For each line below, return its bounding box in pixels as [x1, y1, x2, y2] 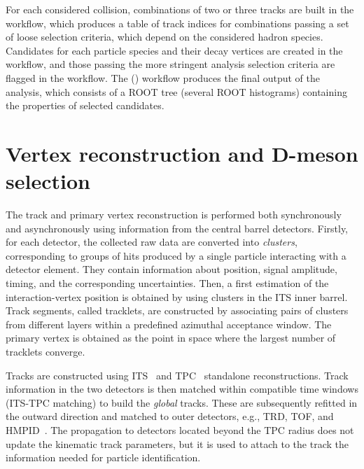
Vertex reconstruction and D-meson [6, 139, 358, 167]
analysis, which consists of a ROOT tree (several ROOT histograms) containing [6, 84, 347, 99]
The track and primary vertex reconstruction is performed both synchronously [6, 207, 342, 222]
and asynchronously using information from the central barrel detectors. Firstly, [6, 220, 349, 235]
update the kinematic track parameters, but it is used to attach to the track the [6, 436, 349, 451]
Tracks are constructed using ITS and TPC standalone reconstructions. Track [6, 367, 349, 382]
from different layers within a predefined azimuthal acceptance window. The [6, 316, 332, 331]
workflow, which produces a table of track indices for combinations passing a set [6, 15, 349, 30]
